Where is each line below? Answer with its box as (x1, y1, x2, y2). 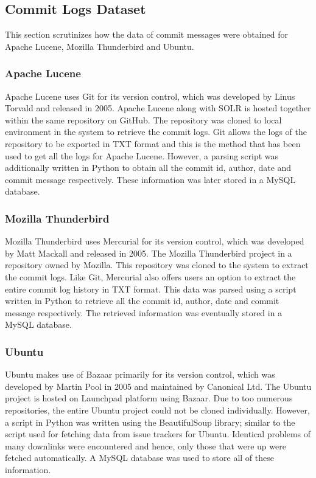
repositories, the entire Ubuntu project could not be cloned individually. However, (5, 403, 310, 416)
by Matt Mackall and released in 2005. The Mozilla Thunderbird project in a (5, 246, 292, 259)
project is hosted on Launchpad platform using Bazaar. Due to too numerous (5, 392, 293, 404)
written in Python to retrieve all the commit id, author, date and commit (5, 294, 279, 307)
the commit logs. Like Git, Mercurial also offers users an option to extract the (5, 270, 296, 283)
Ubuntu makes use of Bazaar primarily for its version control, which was (5, 368, 275, 381)
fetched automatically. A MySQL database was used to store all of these (5, 451, 274, 464)
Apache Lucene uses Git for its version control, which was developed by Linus (5, 89, 295, 102)
